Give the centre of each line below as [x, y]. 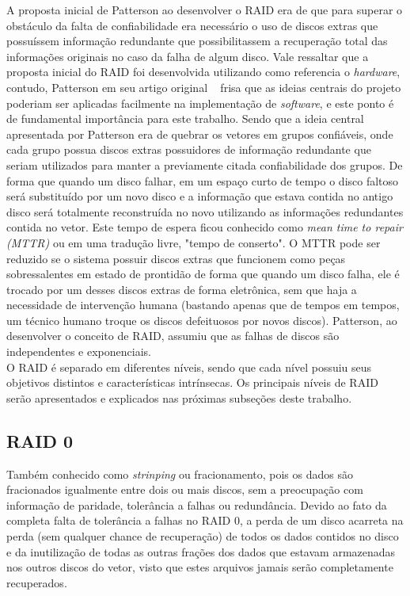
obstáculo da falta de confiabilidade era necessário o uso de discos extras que [192, 25]
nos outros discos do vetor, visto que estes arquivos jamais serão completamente [200, 567]
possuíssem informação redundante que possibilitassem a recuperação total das [197, 41]
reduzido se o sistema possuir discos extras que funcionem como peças [176, 258]
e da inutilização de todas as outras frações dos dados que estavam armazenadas [201, 551]
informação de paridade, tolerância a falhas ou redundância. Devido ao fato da [197, 504]
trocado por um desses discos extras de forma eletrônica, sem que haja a [182, 289]
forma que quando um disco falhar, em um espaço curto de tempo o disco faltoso [203, 180]
